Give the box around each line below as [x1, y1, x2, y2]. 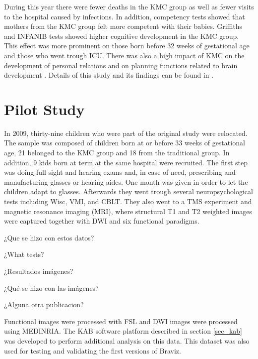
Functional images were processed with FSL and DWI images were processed [4, 316, 238, 326]
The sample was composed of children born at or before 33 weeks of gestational [4, 137, 245, 148]
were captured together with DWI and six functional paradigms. [4, 216, 199, 226]
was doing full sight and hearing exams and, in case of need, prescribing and [4, 167, 236, 177]
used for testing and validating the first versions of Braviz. [4, 345, 181, 356]
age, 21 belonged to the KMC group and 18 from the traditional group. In [4, 147, 230, 158]
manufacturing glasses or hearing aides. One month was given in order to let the [4, 176, 248, 187]
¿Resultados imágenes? [4, 266, 73, 276]
